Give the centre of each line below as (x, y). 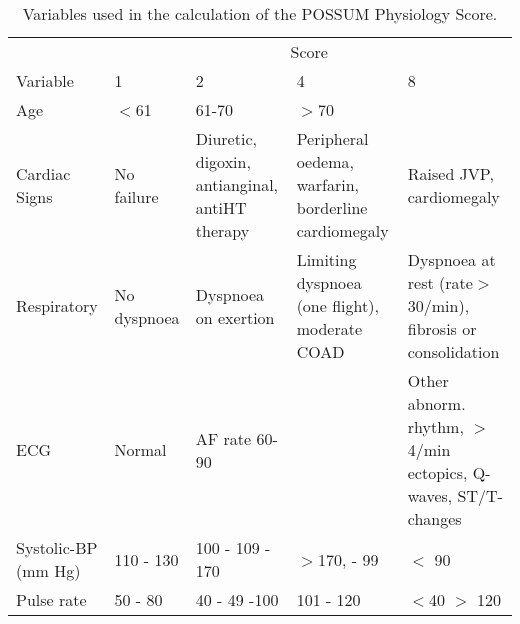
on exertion (235, 317)
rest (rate (440, 282)
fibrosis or (442, 328)
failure (136, 196)
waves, (430, 495)
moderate (329, 328)
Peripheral (332, 138)
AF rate (223, 438)
